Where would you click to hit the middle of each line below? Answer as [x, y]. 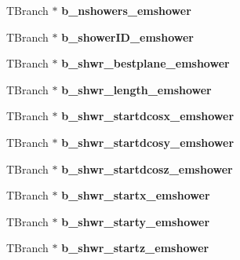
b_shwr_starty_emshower [136, 221]
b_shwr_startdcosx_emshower [148, 116]
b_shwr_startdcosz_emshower [147, 168]
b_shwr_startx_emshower [136, 195]
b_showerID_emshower [127, 37]
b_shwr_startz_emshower [135, 248]
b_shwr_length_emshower [136, 89]
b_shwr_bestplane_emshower [145, 63]
